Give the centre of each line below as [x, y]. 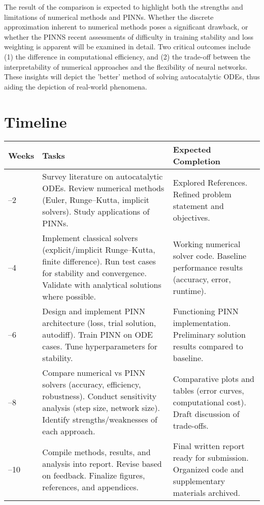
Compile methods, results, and [96, 452]
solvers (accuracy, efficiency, [92, 384]
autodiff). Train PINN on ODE [97, 335]
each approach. [69, 431]
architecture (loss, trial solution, [99, 323]
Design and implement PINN [94, 311]
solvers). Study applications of [96, 212]
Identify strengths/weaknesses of [100, 420]
